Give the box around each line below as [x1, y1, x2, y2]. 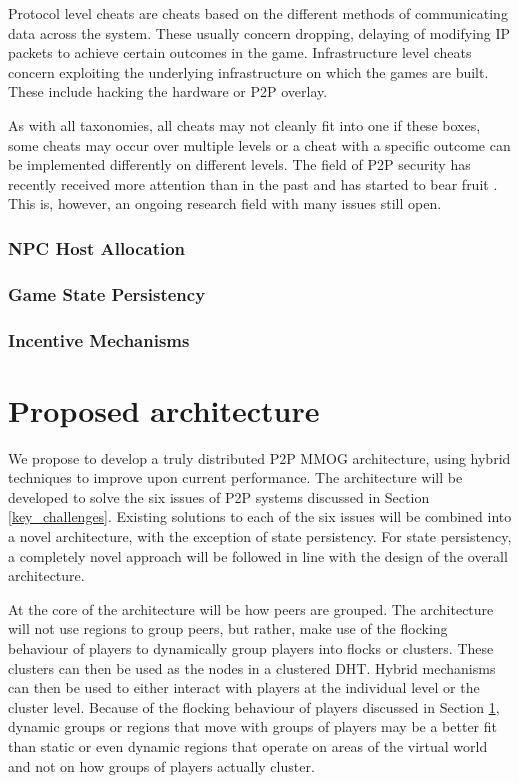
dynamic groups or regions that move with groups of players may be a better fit [8, 716, 497, 737]
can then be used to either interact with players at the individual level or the [8, 677, 480, 698]
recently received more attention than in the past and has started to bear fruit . [8, 173, 498, 194]
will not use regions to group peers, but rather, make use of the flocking [8, 618, 448, 639]
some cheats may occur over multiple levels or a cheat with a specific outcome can [8, 134, 511, 155]
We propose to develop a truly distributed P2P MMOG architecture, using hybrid [8, 447, 511, 468]
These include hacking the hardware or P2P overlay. [8, 81, 328, 102]
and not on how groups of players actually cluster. [8, 755, 315, 776]
